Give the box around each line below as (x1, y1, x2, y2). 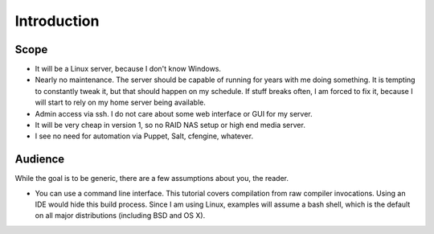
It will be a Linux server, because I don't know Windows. (35, 64, 221, 74)
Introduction (14, 12, 100, 30)
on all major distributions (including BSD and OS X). (35, 211, 206, 220)
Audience (14, 153, 65, 166)
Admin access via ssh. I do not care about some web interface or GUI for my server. (35, 109, 313, 118)
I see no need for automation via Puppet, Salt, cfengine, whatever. (35, 131, 253, 141)
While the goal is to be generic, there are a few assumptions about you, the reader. (14, 174, 289, 183)
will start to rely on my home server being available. (35, 97, 207, 108)
